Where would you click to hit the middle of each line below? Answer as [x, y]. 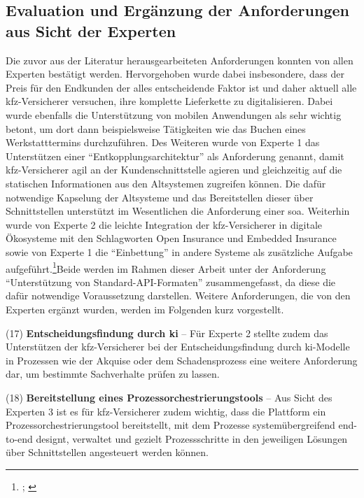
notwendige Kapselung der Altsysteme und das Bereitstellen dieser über [160, 197]
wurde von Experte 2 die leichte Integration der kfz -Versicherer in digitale [164, 224]
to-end [19, 438]
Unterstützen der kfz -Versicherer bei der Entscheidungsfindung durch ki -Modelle [178, 347]
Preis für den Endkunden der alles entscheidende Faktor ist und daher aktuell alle [181, 87]
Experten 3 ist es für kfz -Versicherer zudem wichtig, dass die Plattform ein [166, 411]
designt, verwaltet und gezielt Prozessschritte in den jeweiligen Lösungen [192, 438]
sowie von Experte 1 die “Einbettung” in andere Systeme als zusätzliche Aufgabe [179, 251]
